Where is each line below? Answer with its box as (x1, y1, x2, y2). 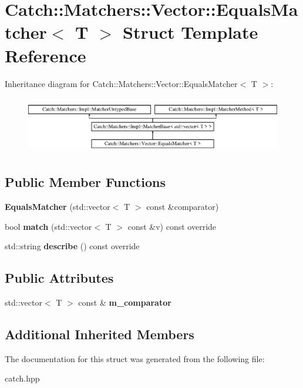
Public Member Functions (5, 173, 166, 191)
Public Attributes (5, 269, 114, 287)
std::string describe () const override (5, 240, 140, 252)
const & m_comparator (78, 296, 171, 308)
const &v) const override (127, 220, 217, 232)
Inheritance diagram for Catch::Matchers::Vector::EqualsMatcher (5, 77, 238, 89)
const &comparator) (146, 200, 219, 212)
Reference (5, 43, 86, 67)
